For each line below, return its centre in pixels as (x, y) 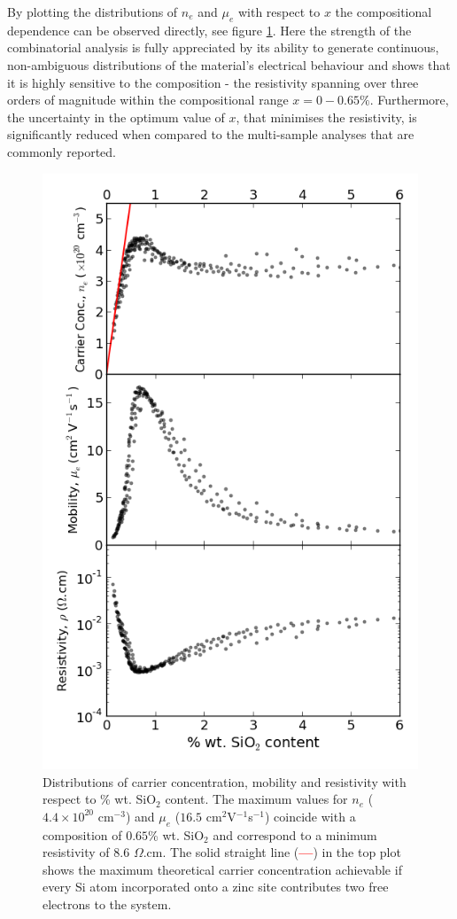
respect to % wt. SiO (100, 799)
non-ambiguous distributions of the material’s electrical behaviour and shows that (229, 64)
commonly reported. (62, 151)
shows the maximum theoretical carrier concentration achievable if (222, 869)
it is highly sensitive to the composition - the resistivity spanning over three (213, 82)
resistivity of (76, 852)
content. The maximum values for (256, 799)
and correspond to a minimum (295, 834)
